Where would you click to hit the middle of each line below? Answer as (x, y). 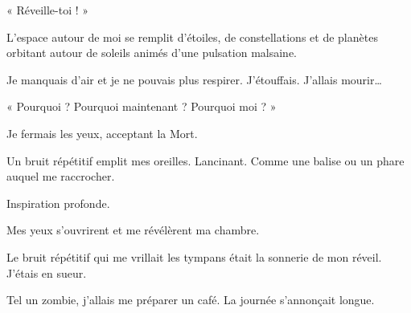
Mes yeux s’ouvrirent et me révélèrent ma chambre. (133, 230)
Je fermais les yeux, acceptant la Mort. (102, 133)
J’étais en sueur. (47, 272)
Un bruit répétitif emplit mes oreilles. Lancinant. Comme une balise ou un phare (205, 160)
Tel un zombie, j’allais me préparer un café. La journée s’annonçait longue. (191, 300)
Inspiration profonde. (58, 203)
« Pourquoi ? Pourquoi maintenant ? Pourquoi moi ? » (142, 106)
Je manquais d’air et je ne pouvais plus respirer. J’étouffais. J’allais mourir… (194, 79)
